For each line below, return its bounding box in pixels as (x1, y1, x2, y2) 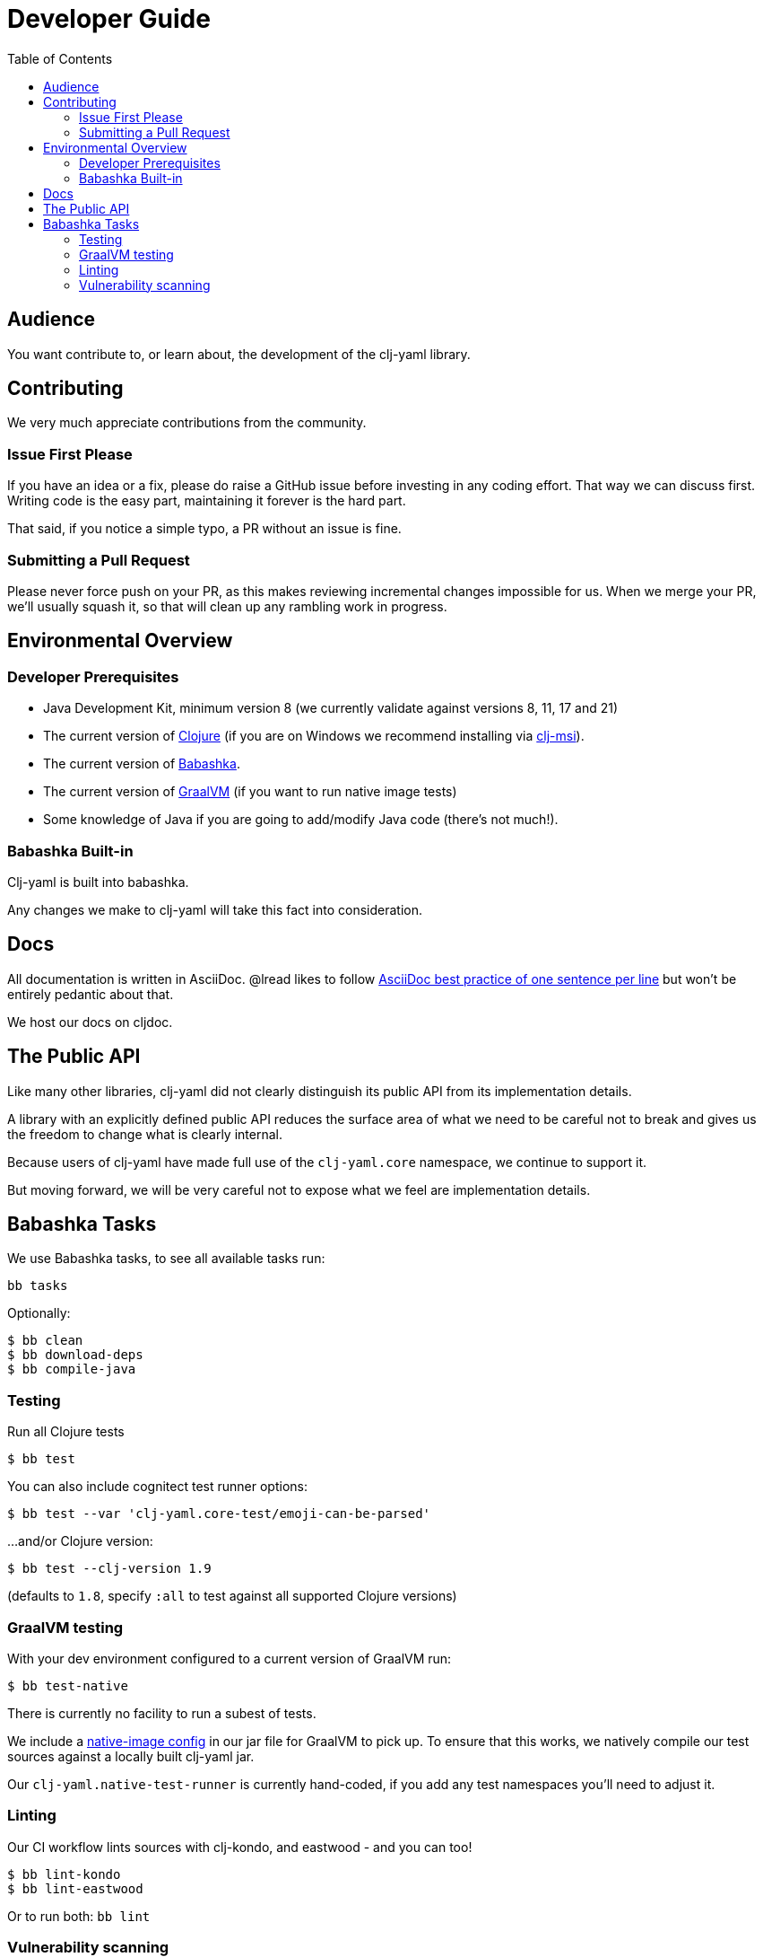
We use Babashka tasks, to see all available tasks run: (7, 1251, 325, 1267)
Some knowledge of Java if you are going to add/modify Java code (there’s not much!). (43, 812, 559, 828)
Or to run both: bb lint (7, 1908, 151, 1924)
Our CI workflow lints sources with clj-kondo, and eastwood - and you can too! (7, 1839, 473, 1855)
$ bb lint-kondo (7, 1866, 121, 1882)
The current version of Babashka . (43, 756, 240, 772)
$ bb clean (7, 1333, 83, 1348)
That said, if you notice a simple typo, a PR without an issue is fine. (7, 521, 402, 537)
